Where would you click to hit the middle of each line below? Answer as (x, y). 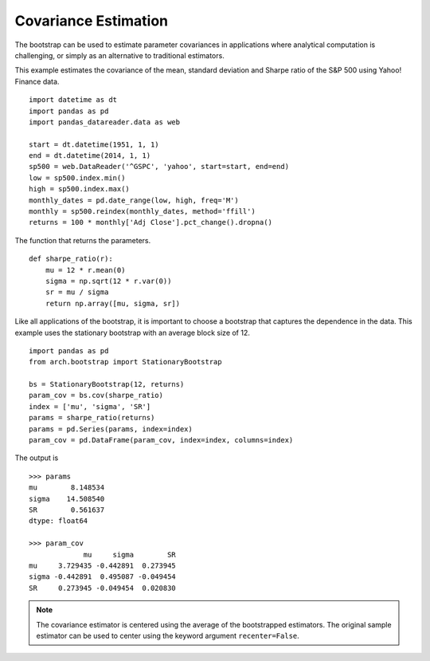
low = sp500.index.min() (77, 178)
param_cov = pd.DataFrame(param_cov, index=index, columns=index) (161, 440)
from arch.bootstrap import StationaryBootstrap (125, 362)
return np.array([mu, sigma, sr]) (113, 303)
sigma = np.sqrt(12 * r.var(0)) (108, 281)
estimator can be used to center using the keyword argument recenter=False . (168, 635)
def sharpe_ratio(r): (71, 259)
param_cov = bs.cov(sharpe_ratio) (96, 395)
